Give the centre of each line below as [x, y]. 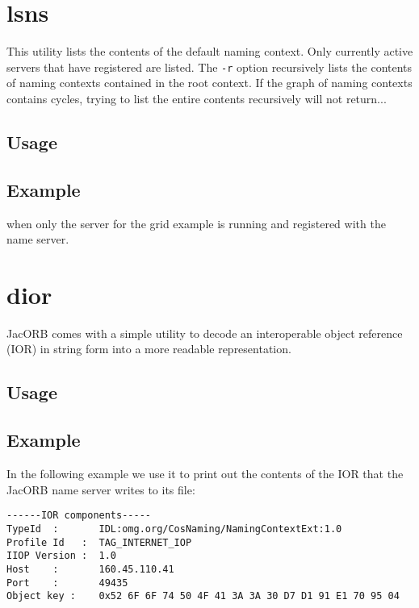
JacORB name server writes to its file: [101, 489]
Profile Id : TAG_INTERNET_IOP [99, 542]
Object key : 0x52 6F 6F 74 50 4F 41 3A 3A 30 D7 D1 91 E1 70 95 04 [203, 596]
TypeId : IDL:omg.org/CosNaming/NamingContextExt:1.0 [174, 529]
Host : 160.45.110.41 [90, 569]
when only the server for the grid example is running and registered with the [196, 223]
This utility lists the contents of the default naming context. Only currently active [210, 51]
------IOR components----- [79, 516]
